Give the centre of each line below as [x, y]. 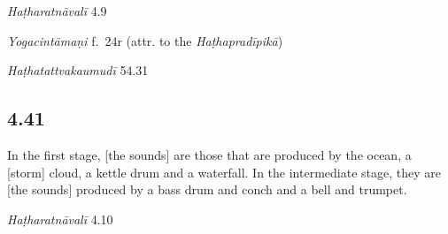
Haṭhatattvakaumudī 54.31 [78, 70]
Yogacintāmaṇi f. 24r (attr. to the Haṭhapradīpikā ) [145, 40]
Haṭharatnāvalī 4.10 [60, 219]
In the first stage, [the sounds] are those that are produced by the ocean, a [209, 154]
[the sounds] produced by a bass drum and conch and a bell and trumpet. [207, 189]
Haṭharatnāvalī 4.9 [57, 11]
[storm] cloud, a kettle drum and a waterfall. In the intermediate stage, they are [224, 172]
